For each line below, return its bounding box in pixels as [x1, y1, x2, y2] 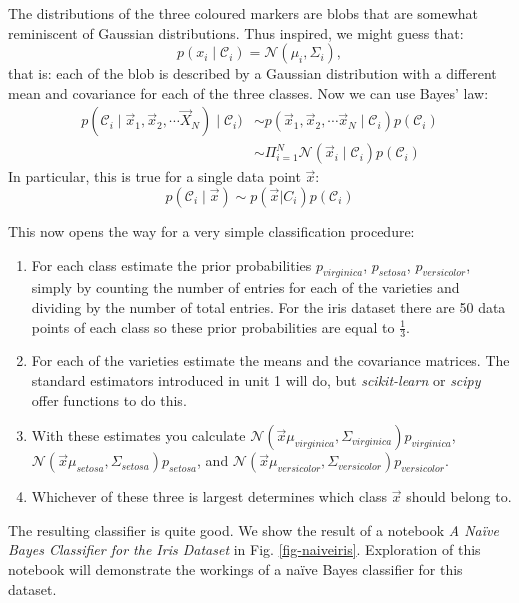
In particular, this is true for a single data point [8, 166, 301, 187]
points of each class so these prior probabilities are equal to [31, 316, 395, 337]
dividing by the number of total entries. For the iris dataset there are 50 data [31, 297, 506, 318]
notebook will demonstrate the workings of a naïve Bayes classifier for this [8, 559, 463, 579]
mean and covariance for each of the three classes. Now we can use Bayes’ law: [8, 82, 489, 103]
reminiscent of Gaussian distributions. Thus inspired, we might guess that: [8, 22, 464, 43]
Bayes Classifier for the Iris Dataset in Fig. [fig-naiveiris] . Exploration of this [8, 539, 481, 560]
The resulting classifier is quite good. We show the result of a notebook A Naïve [8, 519, 499, 540]
